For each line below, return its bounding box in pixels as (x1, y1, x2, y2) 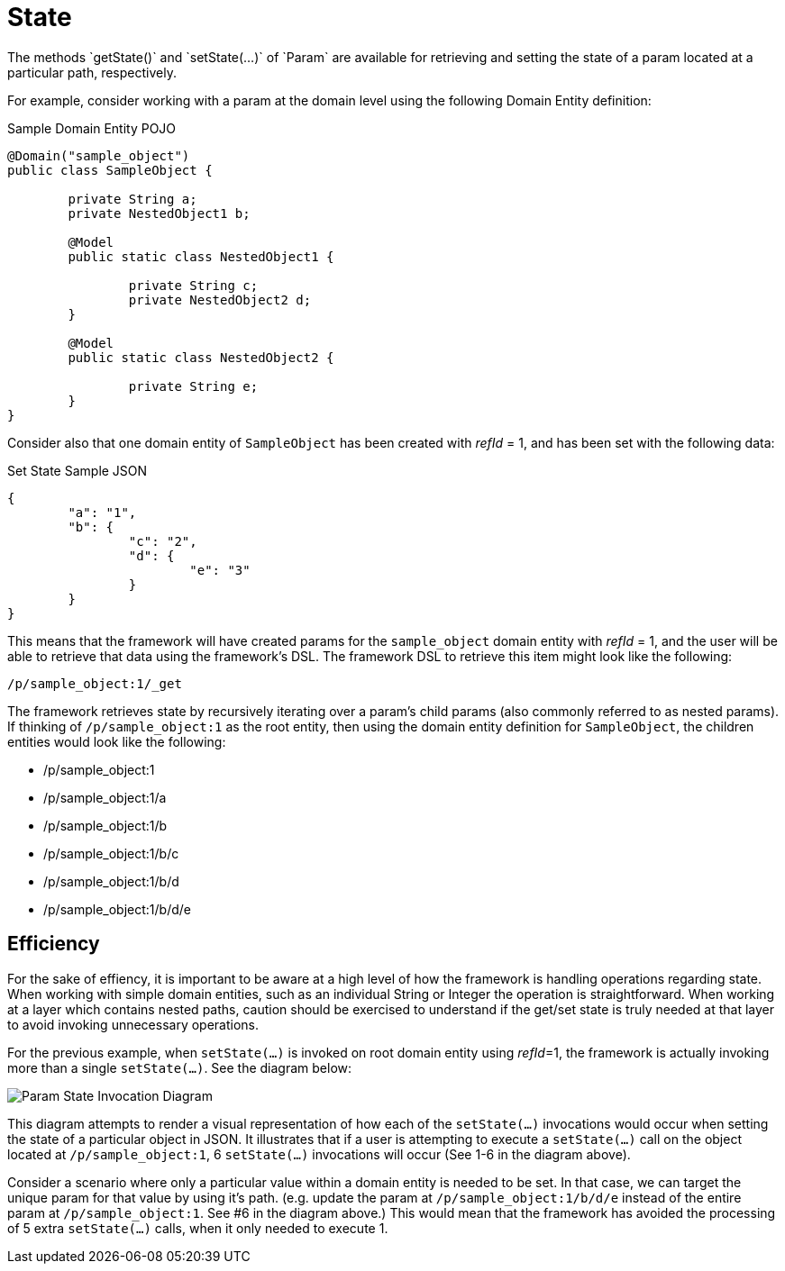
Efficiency (7, 932, 100, 956)
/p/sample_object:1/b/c (43, 845, 179, 861)
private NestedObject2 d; (128, 292, 312, 307)
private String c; (128, 277, 259, 293)
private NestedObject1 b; (68, 205, 251, 221)
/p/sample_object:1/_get (7, 676, 182, 691)
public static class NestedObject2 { (68, 350, 334, 365)
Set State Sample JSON (7, 462, 148, 478)
